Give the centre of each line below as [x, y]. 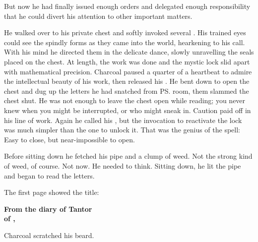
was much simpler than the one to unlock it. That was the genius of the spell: [122, 130]
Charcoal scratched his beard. [49, 235]
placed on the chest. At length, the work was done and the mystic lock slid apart [127, 61]
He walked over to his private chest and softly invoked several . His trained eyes [125, 32]
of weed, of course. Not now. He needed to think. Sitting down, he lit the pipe [123, 165]
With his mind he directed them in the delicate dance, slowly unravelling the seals [129, 52]
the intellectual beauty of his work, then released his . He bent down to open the [127, 81]
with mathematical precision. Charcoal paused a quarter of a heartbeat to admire [128, 71]
